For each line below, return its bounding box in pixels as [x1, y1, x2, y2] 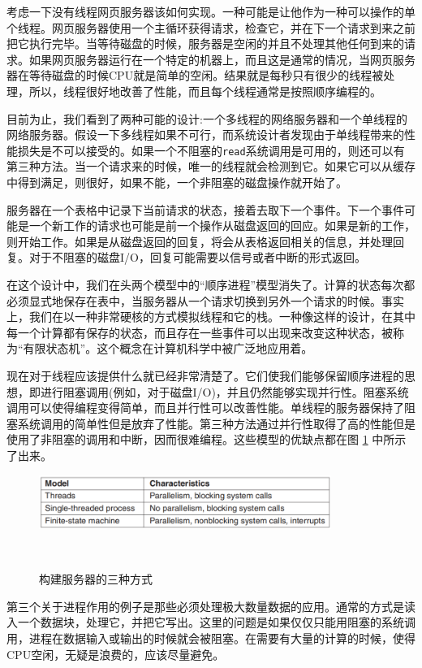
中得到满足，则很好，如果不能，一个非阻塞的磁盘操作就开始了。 [6, 174, 347, 190]
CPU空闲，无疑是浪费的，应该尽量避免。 [6, 645, 225, 662]
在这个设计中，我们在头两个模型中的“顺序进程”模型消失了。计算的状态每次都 [6, 275, 416, 293]
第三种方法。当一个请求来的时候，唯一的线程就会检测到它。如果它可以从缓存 [6, 158, 416, 175]
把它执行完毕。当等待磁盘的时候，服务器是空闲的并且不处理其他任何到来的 [6, 35, 404, 52]
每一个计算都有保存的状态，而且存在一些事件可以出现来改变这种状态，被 [6, 323, 393, 341]
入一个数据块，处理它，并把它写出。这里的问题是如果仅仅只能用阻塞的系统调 [6, 614, 416, 631]
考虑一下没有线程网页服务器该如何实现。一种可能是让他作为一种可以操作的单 [6, 3, 416, 20]
